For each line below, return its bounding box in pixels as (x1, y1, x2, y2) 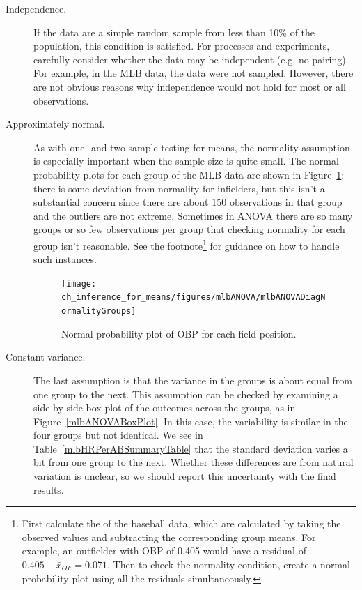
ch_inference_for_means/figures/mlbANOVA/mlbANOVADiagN (61, 292, 326, 303)
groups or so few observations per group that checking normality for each (33, 222, 345, 236)
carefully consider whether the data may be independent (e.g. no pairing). (33, 52, 349, 66)
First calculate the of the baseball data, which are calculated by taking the (22, 516, 341, 531)
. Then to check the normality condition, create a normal (107, 557, 350, 572)
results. (33, 482, 64, 497)
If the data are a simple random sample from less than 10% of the (33, 24, 315, 39)
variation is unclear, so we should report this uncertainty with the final (33, 469, 336, 483)
